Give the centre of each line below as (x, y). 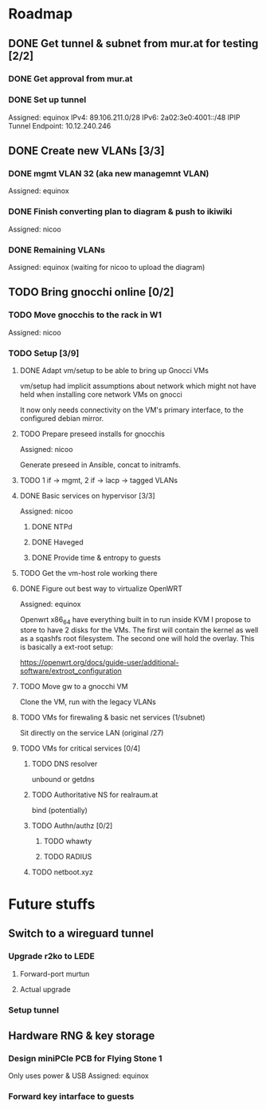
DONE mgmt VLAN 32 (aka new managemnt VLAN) (109, 174)
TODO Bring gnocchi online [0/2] (91, 292)
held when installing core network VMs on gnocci (101, 394)
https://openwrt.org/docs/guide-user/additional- (99, 662)
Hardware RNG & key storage (82, 1036)
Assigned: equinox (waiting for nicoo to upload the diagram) (107, 268)
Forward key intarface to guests (71, 1096)
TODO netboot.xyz (62, 872)
